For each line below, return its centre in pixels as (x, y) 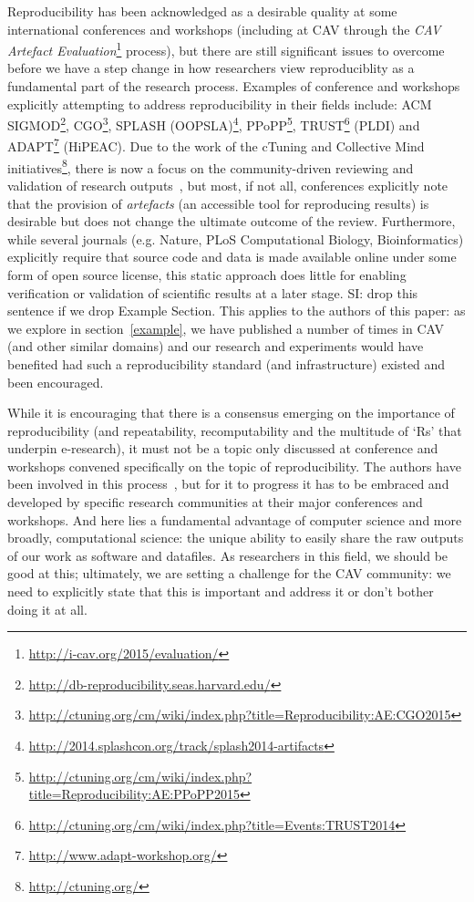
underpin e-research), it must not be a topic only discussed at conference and (223, 448)
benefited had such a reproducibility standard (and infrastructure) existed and (227, 363)
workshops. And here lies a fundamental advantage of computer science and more (235, 519)
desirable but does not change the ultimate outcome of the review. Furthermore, (232, 221)
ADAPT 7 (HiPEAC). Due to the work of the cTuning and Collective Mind (216, 145)
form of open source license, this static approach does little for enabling (207, 274)
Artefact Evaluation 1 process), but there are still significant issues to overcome (226, 49)
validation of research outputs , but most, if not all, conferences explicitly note (228, 185)
